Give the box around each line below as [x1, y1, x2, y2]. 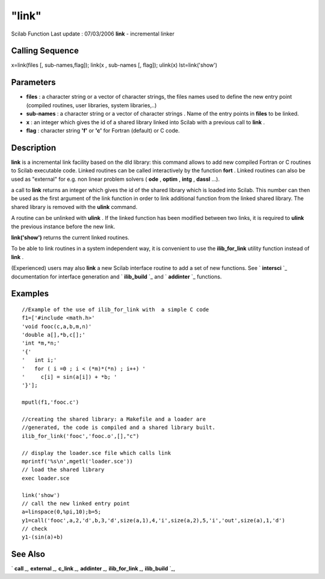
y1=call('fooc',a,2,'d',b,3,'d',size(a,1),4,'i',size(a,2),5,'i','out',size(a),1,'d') [22, 517, 285, 524]
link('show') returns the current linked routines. [11, 234, 129, 241]
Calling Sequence [11, 46, 79, 56]
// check [22, 525, 48, 533]
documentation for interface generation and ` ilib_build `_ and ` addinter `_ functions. [11, 273, 222, 280]
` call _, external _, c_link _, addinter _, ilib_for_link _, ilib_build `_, [11, 565, 176, 572]
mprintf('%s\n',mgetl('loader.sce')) [22, 458, 134, 465]
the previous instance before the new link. [11, 223, 116, 230]
